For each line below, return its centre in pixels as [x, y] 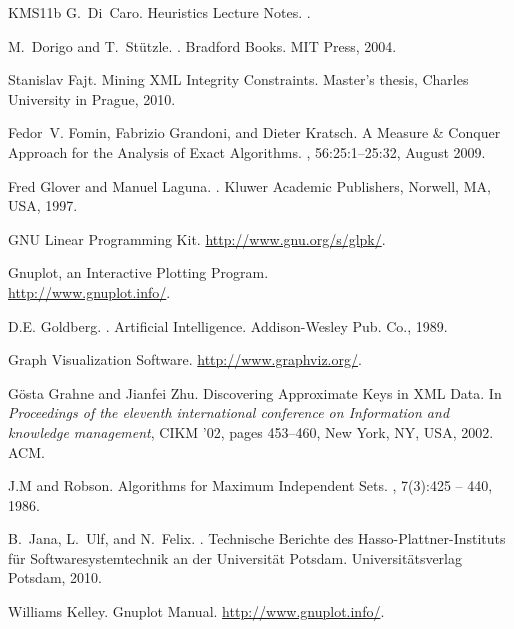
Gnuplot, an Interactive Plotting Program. [138, 272]
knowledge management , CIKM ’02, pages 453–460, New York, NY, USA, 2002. [251, 431]
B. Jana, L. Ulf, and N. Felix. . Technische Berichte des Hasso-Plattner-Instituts [257, 538]
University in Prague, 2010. [92, 98]
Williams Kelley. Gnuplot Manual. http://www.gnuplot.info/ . [196, 611]
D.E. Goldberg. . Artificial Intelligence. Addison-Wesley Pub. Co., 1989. [228, 325]
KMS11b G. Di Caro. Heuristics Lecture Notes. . [159, 12]
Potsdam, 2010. [55, 577]
